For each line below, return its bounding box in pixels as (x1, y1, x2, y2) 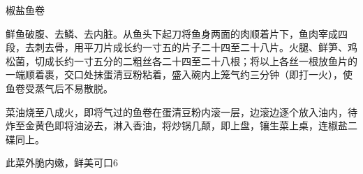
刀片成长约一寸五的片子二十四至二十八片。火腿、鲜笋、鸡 (93, 40, 357, 55)
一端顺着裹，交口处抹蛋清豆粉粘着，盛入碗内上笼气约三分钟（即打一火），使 (6, 67, 353, 82)
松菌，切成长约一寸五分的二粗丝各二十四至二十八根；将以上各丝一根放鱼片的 (6, 53, 357, 68)
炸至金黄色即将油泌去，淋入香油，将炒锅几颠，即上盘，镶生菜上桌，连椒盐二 (6, 118, 357, 133)
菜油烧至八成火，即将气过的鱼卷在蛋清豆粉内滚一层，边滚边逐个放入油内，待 (6, 104, 357, 119)
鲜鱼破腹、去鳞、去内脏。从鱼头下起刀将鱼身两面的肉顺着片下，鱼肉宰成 (6, 26, 338, 41)
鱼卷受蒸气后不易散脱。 (6, 80, 113, 95)
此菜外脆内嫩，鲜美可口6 (6, 155, 118, 170)
